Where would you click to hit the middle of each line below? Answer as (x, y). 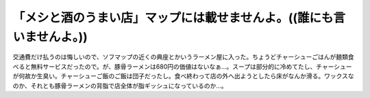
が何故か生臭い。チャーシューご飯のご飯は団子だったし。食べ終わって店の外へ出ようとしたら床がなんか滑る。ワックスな (183, 76)
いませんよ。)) (50, 37)
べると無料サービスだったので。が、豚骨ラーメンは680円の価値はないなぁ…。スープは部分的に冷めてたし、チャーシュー (182, 66)
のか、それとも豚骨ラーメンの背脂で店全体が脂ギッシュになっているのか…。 (120, 86)
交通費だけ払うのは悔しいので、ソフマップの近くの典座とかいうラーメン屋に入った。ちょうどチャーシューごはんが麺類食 (183, 57)
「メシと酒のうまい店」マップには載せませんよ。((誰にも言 (179, 18)
